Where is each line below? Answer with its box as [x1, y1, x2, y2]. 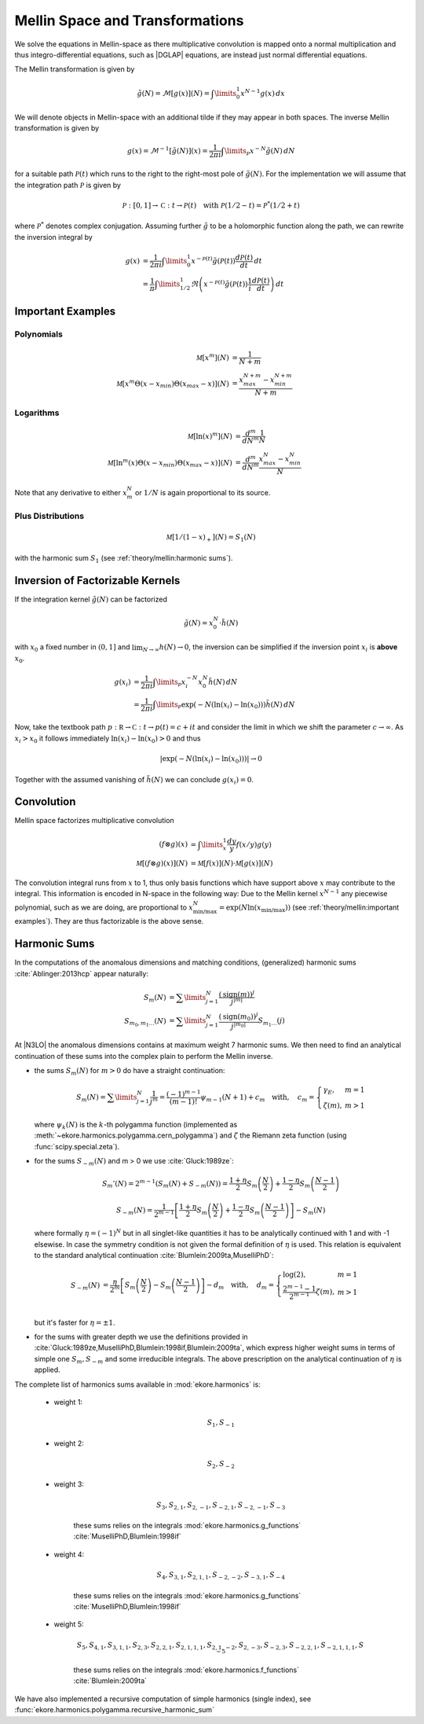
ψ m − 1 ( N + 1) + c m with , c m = [200, 1093, 315, 1104]
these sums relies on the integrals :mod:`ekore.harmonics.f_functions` [73, 1665, 300, 1674]
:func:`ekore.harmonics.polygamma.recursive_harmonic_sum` [14, 1705, 215, 1715]
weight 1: [53, 1397, 82, 1406]
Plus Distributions [14, 511, 85, 522]
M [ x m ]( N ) [196, 352, 229, 362]
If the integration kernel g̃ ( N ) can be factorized [14, 594, 168, 604]
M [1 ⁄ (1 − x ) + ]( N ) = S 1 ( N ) [166, 533, 256, 544]
